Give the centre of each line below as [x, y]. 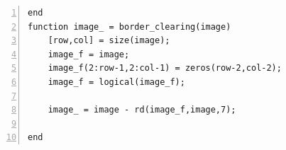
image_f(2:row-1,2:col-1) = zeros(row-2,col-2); [165, 68]
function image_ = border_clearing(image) [130, 27]
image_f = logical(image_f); [116, 82]
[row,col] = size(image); [109, 41]
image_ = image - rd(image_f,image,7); [142, 110]
